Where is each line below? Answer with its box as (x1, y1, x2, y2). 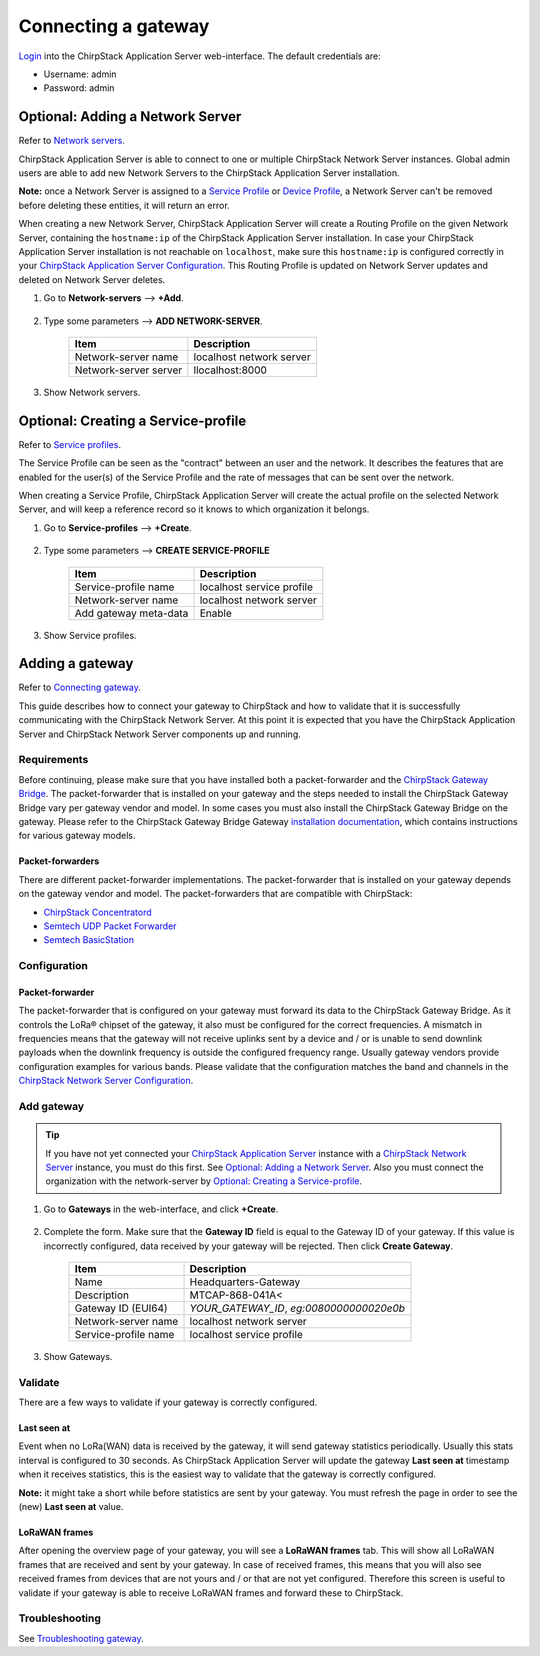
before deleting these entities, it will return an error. (18, 199, 230, 211)
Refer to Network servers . (18, 135, 125, 147)
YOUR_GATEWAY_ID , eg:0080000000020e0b (189, 1301, 405, 1315)
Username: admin (43, 68, 117, 80)
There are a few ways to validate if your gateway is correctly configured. (18, 1396, 318, 1409)
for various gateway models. (18, 830, 136, 842)
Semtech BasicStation (43, 934, 135, 946)
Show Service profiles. (43, 629, 137, 641)
